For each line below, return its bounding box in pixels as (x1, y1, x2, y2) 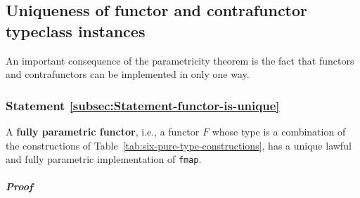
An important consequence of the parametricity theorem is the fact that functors (6, 53, 354, 67)
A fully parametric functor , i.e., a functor (6, 124, 200, 138)
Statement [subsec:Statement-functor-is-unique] (6, 96, 280, 114)
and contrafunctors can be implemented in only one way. (6, 67, 250, 81)
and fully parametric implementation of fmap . (6, 152, 202, 166)
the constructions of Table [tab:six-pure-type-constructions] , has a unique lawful (6, 138, 352, 152)
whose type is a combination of (212, 124, 346, 138)
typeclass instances (6, 20, 146, 41)
